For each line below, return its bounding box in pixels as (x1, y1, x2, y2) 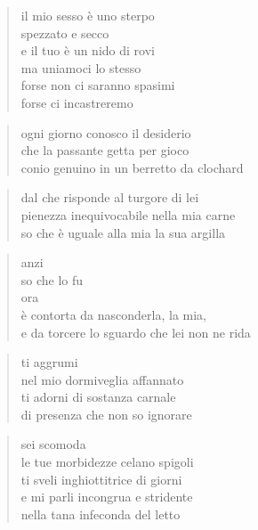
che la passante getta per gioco (20, 141, 189, 159)
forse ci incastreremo (20, 93, 133, 111)
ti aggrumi (20, 353, 78, 371)
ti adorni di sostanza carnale (20, 387, 176, 406)
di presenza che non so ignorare (20, 404, 192, 423)
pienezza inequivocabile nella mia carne (20, 205, 236, 224)
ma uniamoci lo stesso (20, 58, 141, 77)
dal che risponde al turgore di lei (20, 188, 199, 207)
